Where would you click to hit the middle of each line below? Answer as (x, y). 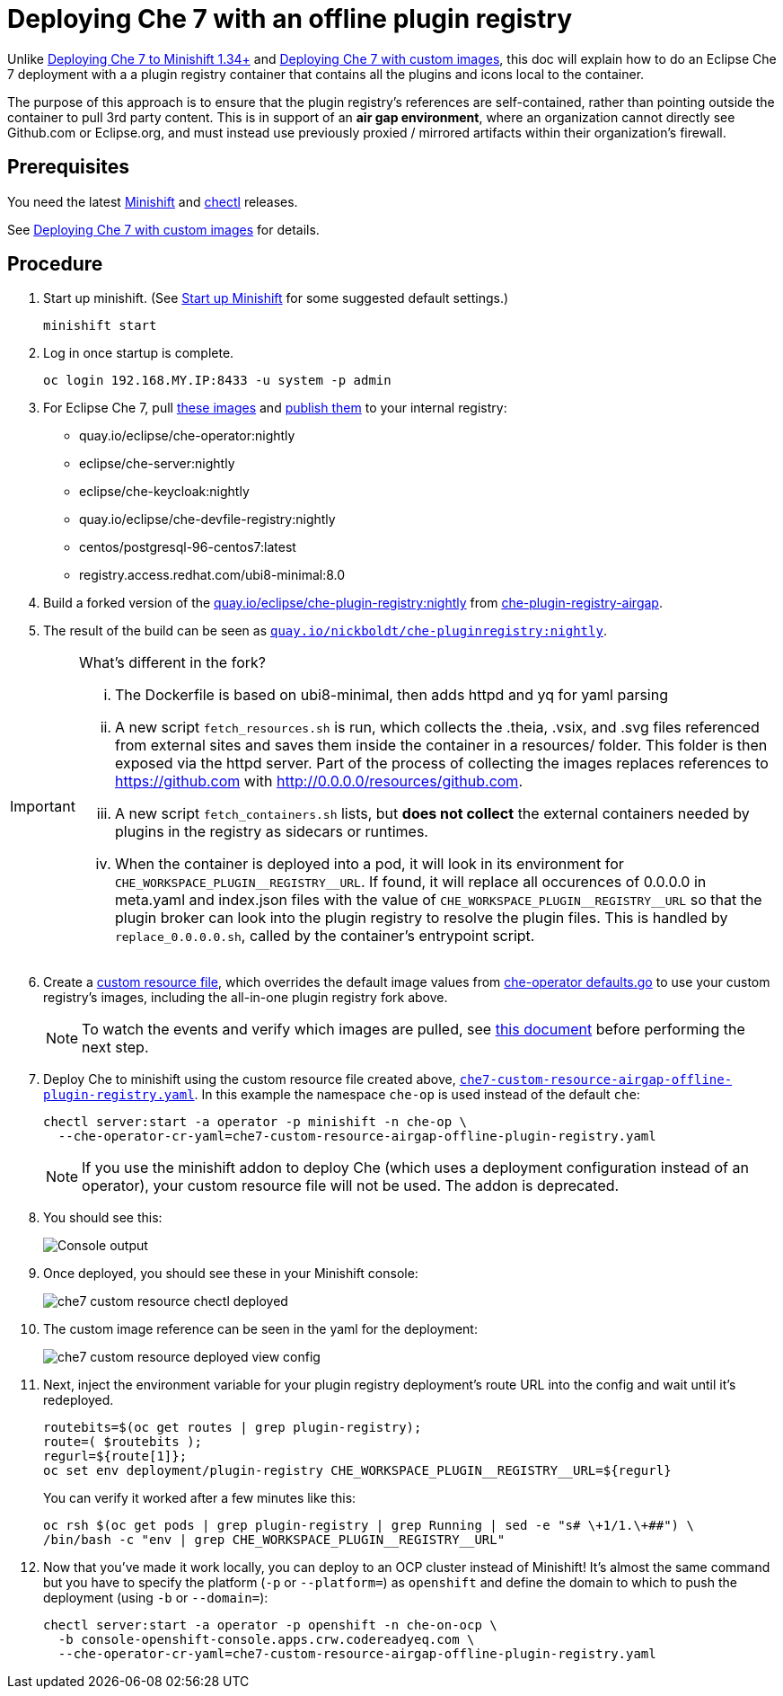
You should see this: (103, 1218)
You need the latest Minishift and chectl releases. (153, 201)
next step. (115, 1048)
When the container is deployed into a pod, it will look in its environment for (369, 864)
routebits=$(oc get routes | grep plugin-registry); (233, 1428)
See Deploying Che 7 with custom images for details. (163, 229)
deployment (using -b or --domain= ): (156, 1598)
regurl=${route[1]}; (115, 1456)
